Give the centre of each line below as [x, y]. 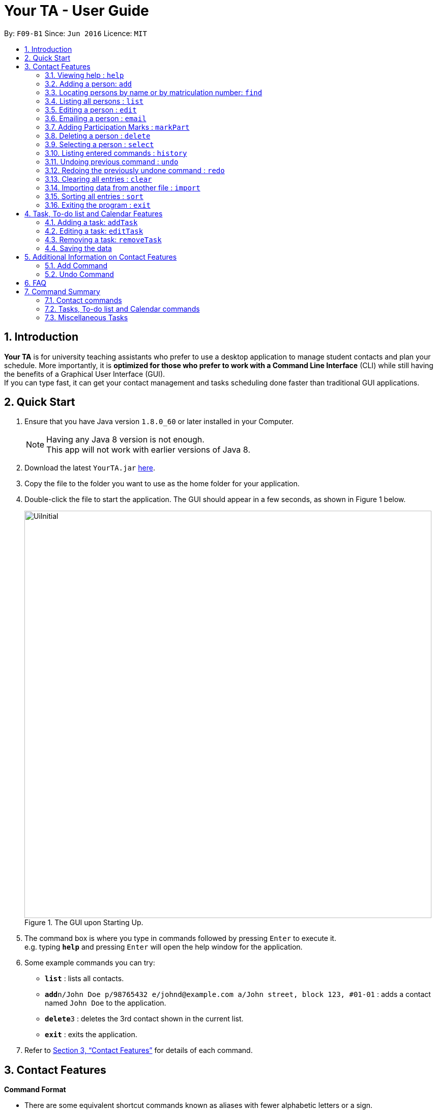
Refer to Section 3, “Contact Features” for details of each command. [139, 1050]
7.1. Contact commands [83, 300]
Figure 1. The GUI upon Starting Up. [84, 923]
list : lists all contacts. [84, 979]
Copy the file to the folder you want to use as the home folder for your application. [162, 484]
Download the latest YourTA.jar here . [90, 468]
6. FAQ [36, 283]
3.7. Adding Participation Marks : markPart [117, 127]
